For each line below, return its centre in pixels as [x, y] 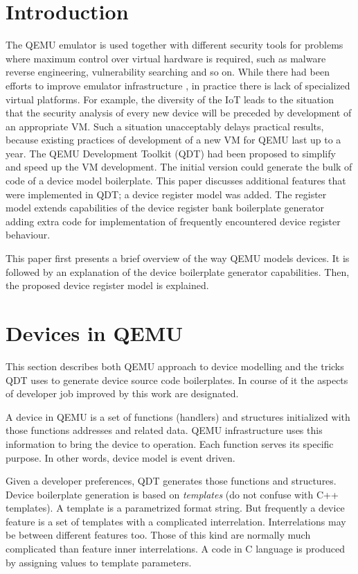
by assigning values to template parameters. [99, 562]
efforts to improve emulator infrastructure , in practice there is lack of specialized [178, 85]
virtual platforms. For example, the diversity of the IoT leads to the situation [170, 99]
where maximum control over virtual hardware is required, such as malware [166, 58]
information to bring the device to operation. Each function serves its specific [170, 443]
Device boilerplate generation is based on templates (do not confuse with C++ [172, 494]
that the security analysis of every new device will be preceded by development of [179, 113]
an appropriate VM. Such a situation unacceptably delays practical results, [165, 126]
